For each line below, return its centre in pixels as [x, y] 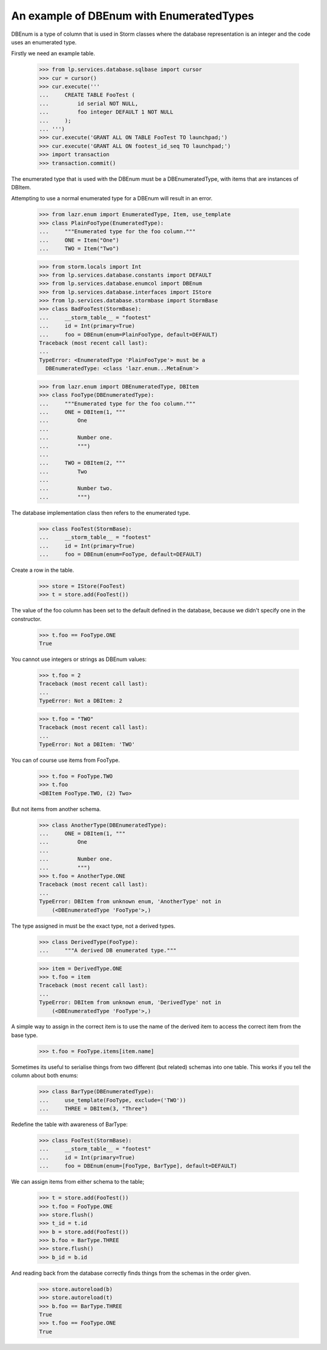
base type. [25, 1035]
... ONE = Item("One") [79, 240]
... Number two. [76, 488]
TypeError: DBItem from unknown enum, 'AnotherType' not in [130, 902]
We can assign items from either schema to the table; [78, 1182]
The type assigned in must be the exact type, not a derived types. [93, 926]
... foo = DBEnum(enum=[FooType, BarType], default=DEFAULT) [138, 1166]
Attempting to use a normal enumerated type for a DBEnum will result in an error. [112, 198]
